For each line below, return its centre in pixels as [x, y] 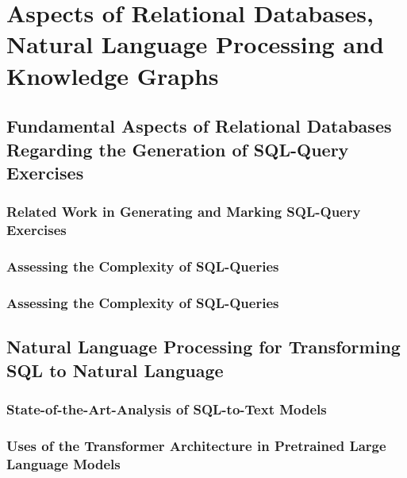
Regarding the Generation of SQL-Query [178, 149]
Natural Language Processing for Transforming [203, 347]
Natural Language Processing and [195, 44]
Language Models [63, 463]
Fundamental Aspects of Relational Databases [199, 126]
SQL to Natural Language [115, 370]
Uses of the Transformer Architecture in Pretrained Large [196, 445]
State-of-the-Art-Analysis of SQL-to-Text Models [167, 409]
